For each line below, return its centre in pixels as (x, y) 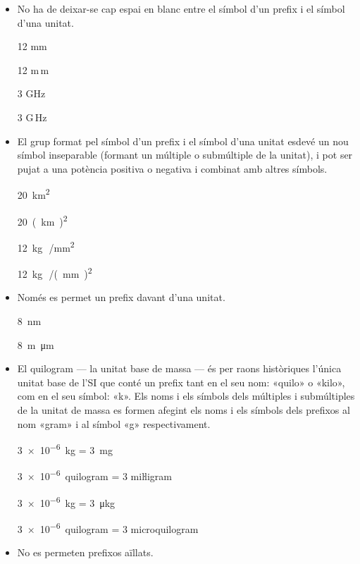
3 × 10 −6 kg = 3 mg (65, 449)
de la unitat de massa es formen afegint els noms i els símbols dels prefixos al (184, 409)
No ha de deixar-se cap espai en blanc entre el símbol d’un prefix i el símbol (181, 8)
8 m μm (36, 344)
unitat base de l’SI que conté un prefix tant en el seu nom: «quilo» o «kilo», (181, 382)
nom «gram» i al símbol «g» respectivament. (114, 423)
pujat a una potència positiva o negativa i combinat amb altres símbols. (172, 168)
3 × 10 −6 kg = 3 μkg (66, 501)
